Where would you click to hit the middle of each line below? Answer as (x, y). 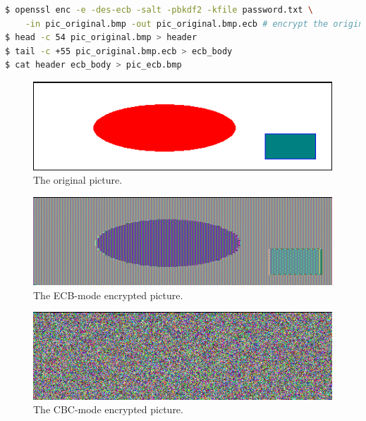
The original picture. (78, 180)
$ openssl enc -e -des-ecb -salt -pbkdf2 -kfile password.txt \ (159, 10)
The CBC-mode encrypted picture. (108, 409)
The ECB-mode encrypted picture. (108, 295)
